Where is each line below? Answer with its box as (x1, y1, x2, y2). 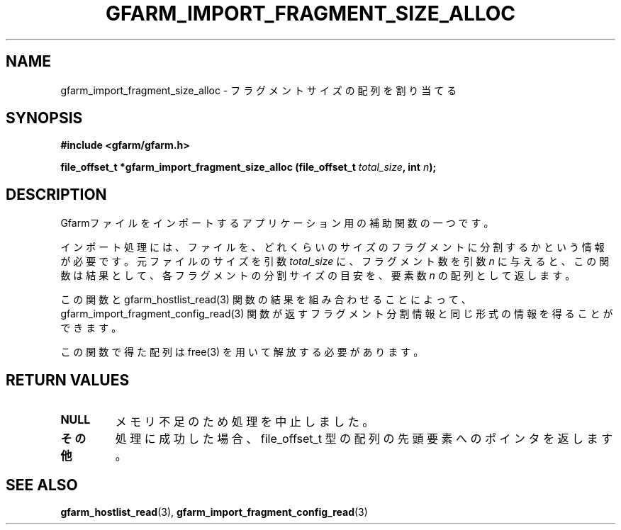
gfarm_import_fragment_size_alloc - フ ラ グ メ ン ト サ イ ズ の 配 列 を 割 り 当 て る (60, 84, 457, 96)
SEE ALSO (6, 475, 78, 494)
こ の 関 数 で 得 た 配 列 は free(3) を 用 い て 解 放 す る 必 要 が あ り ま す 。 (60, 346, 424, 359)
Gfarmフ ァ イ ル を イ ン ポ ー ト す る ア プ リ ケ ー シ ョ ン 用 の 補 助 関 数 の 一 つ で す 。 (60, 217, 494, 230)
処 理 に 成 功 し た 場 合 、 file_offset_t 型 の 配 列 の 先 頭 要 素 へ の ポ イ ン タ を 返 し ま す (115, 432, 613, 446)
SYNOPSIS (6, 109, 83, 128)
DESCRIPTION (6, 185, 107, 203)
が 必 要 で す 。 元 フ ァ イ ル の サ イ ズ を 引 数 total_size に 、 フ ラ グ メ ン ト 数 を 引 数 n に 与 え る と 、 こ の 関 (60, 255, 610, 268)
